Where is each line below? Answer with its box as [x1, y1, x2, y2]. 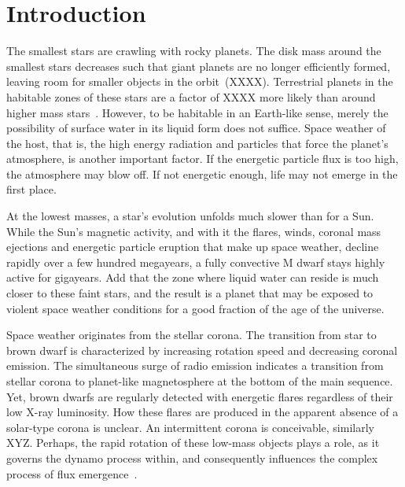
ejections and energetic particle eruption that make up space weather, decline [6, 238, 379, 255]
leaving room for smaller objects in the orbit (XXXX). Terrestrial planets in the [6, 73, 393, 90]
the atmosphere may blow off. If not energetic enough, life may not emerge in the [6, 165, 398, 182]
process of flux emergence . [6, 465, 138, 481]
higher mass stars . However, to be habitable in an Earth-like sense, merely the [6, 104, 388, 120]
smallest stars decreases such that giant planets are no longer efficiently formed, [6, 57, 391, 74]
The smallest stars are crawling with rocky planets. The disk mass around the [6, 42, 381, 59]
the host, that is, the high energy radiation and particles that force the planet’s [6, 135, 388, 151]
